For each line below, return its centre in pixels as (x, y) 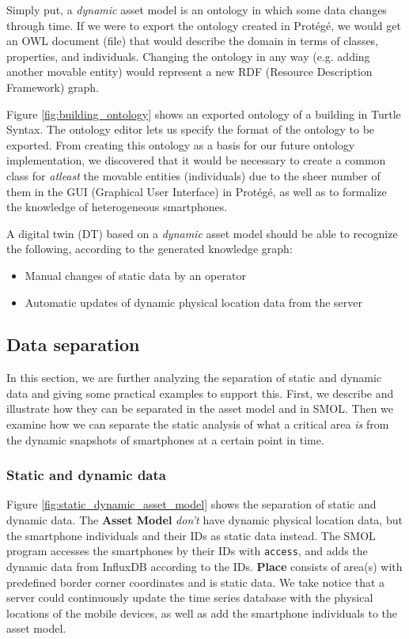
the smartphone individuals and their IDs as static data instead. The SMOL (191, 535)
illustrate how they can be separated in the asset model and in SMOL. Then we (200, 408)
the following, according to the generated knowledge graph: (150, 249)
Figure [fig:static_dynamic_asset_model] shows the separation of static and (191, 504)
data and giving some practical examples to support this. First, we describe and (200, 393)
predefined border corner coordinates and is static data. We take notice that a (196, 582)
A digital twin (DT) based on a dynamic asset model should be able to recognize (202, 233)
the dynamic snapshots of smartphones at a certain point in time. (165, 439)
